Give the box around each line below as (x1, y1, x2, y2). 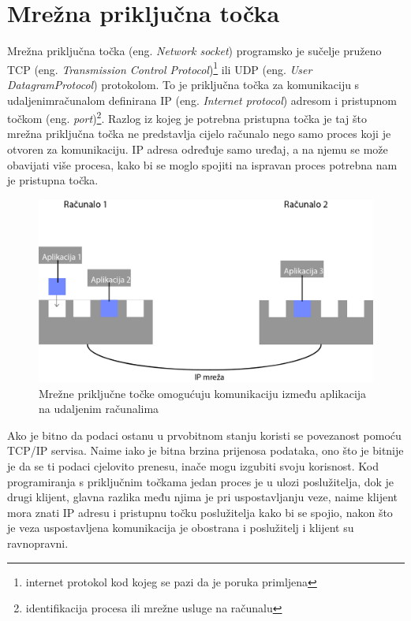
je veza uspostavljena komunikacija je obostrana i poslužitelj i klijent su (7, 519, 354, 536)
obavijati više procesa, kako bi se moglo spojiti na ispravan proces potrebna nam (7, 156, 398, 173)
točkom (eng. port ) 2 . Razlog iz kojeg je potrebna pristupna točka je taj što (7, 108, 367, 126)
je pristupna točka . (7, 172, 99, 188)
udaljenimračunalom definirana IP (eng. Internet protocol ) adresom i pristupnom (7, 91, 397, 108)
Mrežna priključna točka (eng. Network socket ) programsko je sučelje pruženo (7, 43, 382, 59)
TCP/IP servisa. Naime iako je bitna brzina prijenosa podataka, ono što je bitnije (7, 442, 404, 459)
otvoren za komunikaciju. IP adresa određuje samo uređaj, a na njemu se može (7, 141, 388, 157)
